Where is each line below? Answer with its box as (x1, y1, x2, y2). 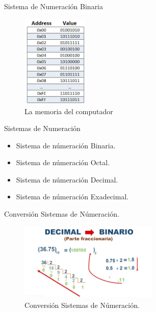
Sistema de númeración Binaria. (16, 140, 116, 150)
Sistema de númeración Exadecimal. (16, 191, 129, 202)
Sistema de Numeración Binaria (4, 1, 103, 11)
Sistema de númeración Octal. (16, 157, 110, 168)
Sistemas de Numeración (4, 123, 81, 134)
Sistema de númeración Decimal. (16, 174, 118, 185)
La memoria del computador (24, 106, 113, 116)
